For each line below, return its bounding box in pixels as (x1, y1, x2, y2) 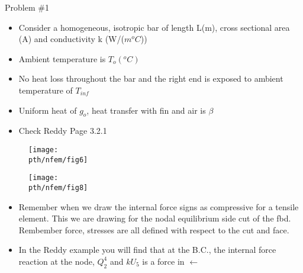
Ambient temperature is (18, 52, 106, 65)
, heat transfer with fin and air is (86, 104, 206, 116)
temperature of (18, 83, 73, 96)
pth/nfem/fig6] (28, 155, 88, 164)
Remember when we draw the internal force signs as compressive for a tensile (18, 200, 299, 213)
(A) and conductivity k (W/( (18, 33, 124, 45)
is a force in (142, 255, 185, 267)
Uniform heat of (18, 104, 77, 116)
